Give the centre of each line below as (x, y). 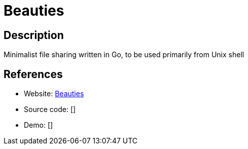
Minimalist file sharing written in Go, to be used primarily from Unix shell (124, 55)
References (33, 74)
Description (34, 35)
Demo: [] (39, 125)
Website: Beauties (54, 94)
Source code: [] (50, 109)
